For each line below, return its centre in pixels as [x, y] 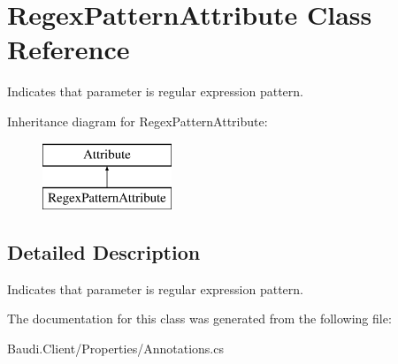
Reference [69, 49]
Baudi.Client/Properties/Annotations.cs [115, 349]
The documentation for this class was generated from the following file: [199, 318]
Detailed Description [104, 252]
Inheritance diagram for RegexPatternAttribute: [138, 121]
